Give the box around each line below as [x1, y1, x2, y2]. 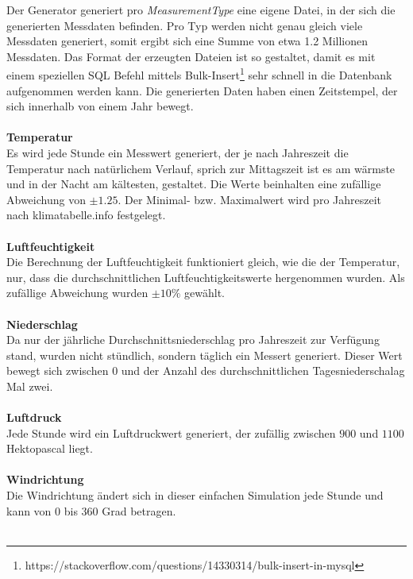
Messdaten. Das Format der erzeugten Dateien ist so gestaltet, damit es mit [6, 48, 376, 64]
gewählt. [184, 284, 226, 301]
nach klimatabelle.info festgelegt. [6, 207, 166, 223]
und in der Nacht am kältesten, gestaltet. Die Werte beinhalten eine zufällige [6, 176, 381, 192]
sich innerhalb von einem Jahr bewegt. [6, 98, 194, 114]
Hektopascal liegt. [6, 440, 93, 457]
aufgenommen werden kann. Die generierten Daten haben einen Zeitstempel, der [6, 82, 398, 98]
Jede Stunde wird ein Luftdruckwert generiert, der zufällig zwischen [6, 424, 336, 441]
